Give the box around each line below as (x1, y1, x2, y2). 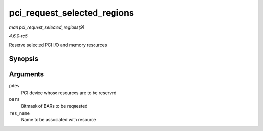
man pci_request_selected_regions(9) (9, 24, 85, 30)
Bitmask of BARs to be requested (21, 103, 88, 109)
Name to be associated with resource (21, 117, 96, 123)
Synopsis (9, 55, 38, 63)
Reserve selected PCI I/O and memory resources (9, 42, 107, 48)
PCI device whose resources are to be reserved (21, 90, 117, 96)
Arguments (9, 70, 44, 79)
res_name (9, 110, 30, 116)
